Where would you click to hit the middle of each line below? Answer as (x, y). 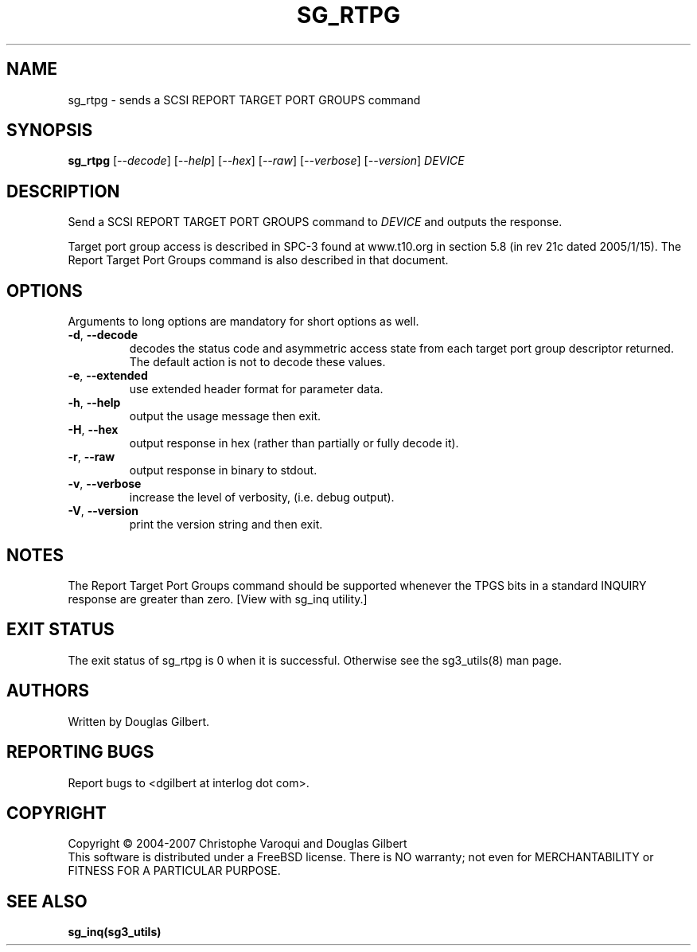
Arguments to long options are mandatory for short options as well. (243, 322)
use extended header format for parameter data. (256, 389)
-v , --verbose (105, 484)
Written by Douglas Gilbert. (139, 721)
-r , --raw (92, 457)
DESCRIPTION (63, 191)
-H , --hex (93, 430)
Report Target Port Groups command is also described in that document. (258, 260)
